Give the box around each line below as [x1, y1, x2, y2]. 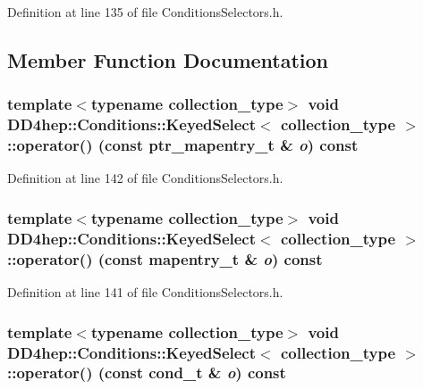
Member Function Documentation [7, 46, 329, 73]
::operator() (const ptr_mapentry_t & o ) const [7, 134, 359, 156]
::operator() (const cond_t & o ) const [7, 361, 286, 384]
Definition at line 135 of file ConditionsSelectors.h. [7, 3, 283, 21]
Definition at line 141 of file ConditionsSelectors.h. [7, 283, 283, 302]
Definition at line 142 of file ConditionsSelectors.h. [7, 169, 283, 187]
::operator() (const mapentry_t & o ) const [7, 247, 323, 269]
